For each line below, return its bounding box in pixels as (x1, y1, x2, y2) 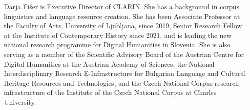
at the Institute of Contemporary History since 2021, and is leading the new (4, 30, 231, 40)
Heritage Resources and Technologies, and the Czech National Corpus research (4, 77, 239, 88)
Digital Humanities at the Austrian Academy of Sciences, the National (4, 58, 215, 69)
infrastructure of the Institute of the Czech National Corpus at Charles (4, 87, 217, 97)
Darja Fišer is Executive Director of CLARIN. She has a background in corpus (4, 1, 239, 11)
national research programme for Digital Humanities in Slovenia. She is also (4, 39, 230, 50)
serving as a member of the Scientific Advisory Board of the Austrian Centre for (4, 49, 244, 59)
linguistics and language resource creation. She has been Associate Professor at (4, 11, 240, 21)
